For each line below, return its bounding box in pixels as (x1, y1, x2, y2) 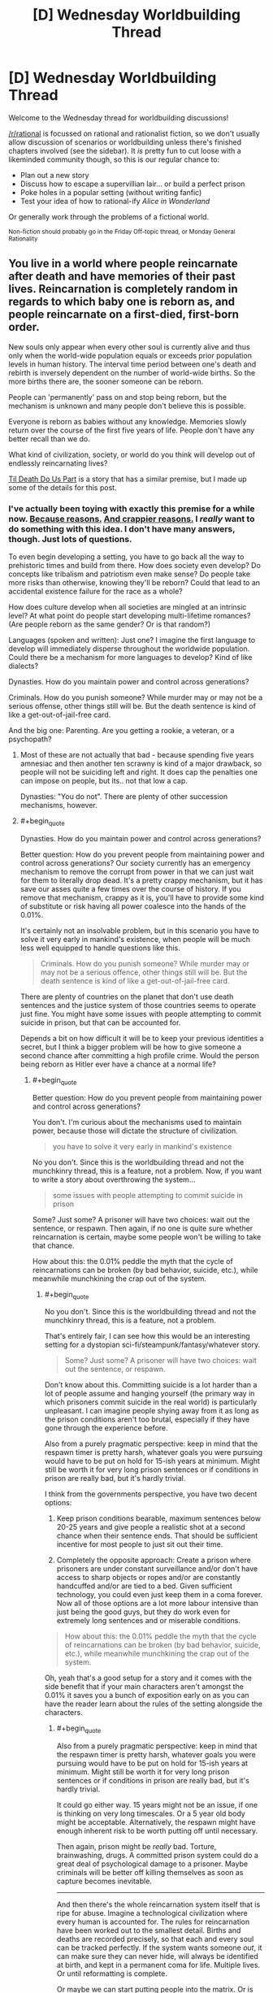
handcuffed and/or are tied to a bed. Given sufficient (56, 1581, 233, 1591)
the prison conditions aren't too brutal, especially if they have (44, 1414, 250, 1424)
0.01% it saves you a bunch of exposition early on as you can (44, 1691, 249, 1700)
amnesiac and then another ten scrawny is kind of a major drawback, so (19, 758, 262, 769)
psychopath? (8, 734, 52, 745)
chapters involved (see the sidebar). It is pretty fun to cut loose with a (8, 145, 241, 155)
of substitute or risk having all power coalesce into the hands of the (19, 901, 246, 911)
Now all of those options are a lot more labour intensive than (56, 1599, 258, 1609)
